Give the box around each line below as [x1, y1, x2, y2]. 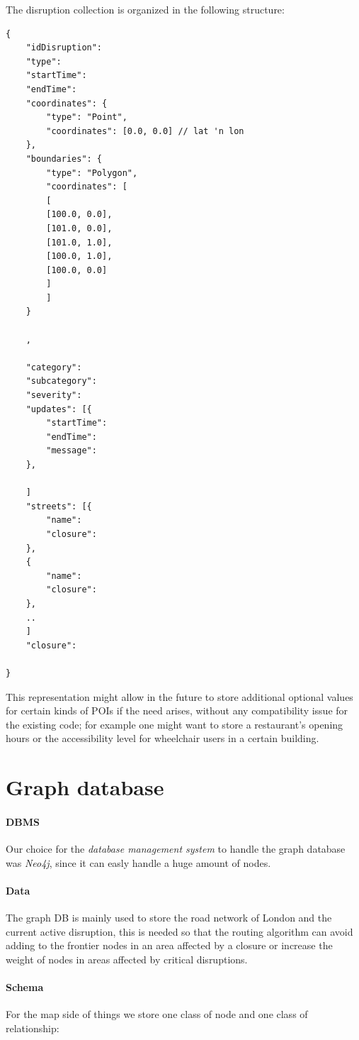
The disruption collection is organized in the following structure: [6, 2, 285, 16]
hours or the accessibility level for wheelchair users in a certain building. [6, 731, 319, 746]
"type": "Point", [46, 112, 127, 123]
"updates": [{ [25, 404, 92, 414]
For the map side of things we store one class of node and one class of [6, 1007, 308, 1022]
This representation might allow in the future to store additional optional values [6, 689, 353, 704]
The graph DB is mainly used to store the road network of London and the [6, 910, 332, 925]
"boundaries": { [25, 153, 103, 164]
